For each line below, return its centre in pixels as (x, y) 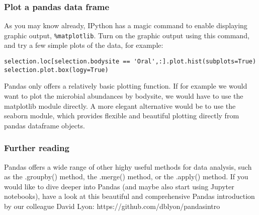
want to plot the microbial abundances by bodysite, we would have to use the (124, 95)
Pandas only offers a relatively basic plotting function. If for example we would (126, 86)
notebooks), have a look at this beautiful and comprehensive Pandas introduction (129, 196)
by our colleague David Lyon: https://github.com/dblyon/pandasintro (112, 206)
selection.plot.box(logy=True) (56, 70)
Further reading (37, 148)
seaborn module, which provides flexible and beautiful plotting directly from (122, 116)
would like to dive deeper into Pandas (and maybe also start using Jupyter (119, 186)
